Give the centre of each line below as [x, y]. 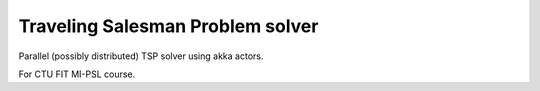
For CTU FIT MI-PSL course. [77, 74]
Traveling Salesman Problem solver [168, 26]
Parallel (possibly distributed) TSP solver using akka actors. [141, 56]
